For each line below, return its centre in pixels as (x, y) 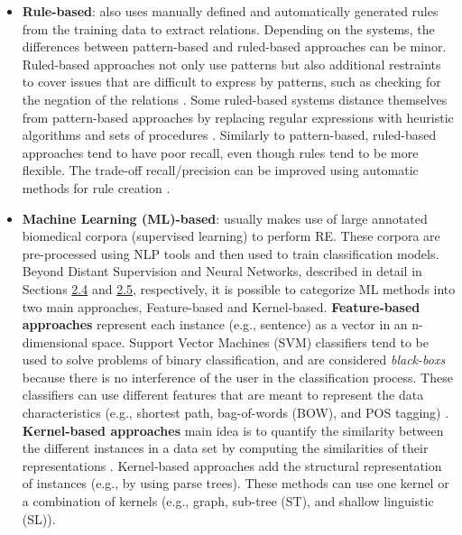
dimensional (55, 341)
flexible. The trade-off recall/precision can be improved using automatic (220, 170)
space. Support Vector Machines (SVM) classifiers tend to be (260, 341)
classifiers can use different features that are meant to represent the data (223, 395)
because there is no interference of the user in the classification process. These (237, 377)
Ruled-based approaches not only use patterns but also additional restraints (231, 64)
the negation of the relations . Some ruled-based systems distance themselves (235, 99)
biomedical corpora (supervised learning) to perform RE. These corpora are (231, 236)
